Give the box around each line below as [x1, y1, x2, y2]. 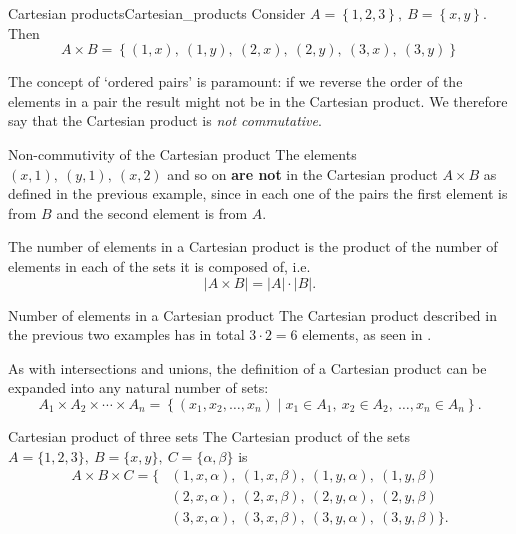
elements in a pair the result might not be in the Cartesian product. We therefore [8, 90, 508, 111]
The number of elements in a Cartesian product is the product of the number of [8, 236, 498, 257]
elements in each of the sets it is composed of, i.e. [8, 255, 311, 276]
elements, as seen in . [302, 324, 432, 345]
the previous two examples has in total [8, 324, 245, 345]
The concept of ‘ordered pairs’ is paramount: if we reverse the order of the [8, 71, 463, 92]
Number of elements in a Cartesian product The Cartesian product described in [8, 304, 497, 325]
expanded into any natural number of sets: [8, 377, 269, 398]
